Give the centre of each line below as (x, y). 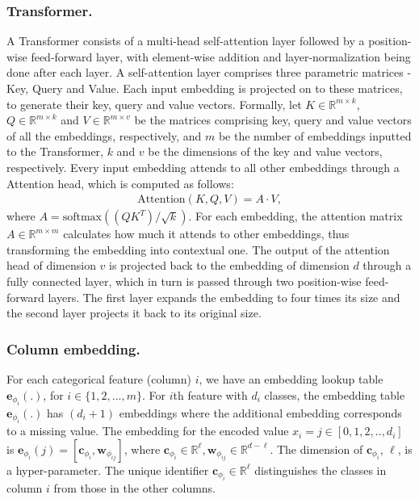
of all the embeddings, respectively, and (104, 135)
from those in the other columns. (135, 488)
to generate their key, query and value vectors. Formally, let (154, 104)
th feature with (210, 394)
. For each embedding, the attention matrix (295, 216)
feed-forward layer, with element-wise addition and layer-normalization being (221, 56)
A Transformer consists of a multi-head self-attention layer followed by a (186, 41)
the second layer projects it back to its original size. (134, 313)
